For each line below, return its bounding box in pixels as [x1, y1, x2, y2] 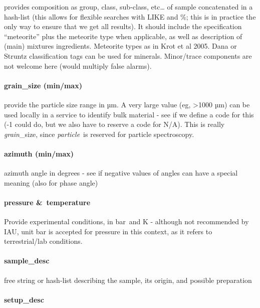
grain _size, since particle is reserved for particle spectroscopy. [4, 128, 194, 139]
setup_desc [4, 294, 44, 304]
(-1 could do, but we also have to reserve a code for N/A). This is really [4, 119, 225, 129]
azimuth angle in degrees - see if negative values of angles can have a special [4, 168, 238, 178]
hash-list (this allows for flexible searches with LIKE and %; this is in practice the [4, 11, 256, 22]
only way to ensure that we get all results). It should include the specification [4, 21, 242, 32]
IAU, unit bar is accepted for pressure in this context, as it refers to [4, 226, 212, 236]
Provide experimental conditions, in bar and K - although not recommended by [4, 216, 249, 227]
